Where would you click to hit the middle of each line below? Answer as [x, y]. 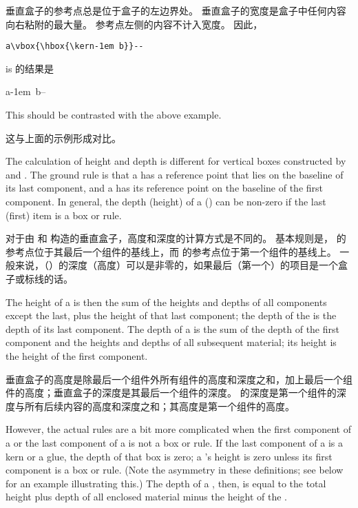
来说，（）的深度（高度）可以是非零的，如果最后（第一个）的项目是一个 [176, 265]
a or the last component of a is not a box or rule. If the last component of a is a [174, 442]
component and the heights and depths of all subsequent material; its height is [171, 342]
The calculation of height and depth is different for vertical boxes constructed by [176, 161]
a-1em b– [26, 91]
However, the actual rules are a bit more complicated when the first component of [178, 429]
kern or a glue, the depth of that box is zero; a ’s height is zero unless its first [169, 456]
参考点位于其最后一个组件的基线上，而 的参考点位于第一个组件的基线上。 [171, 251]
